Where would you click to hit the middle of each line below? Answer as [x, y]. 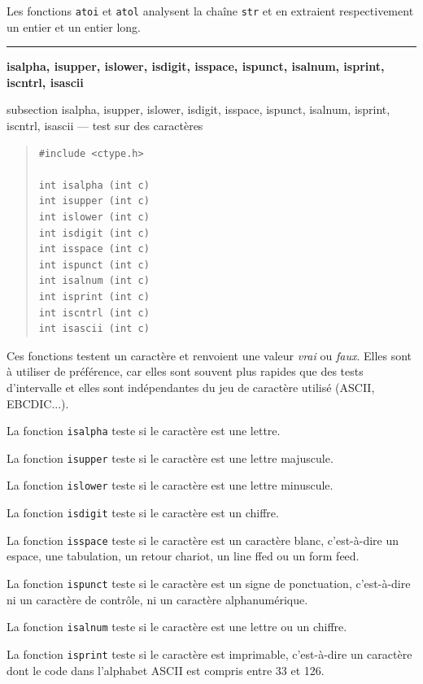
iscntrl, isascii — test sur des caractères [105, 126]
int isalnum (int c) [94, 281]
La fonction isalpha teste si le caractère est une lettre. [144, 431]
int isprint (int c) [94, 296]
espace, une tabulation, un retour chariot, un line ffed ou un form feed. [183, 556]
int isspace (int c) [94, 249]
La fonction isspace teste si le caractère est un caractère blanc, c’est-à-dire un [203, 540]
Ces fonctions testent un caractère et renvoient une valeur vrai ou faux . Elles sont [209, 355]
